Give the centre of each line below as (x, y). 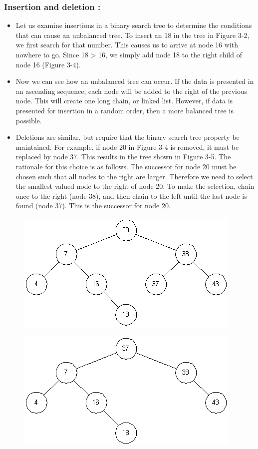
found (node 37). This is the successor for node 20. (93, 206)
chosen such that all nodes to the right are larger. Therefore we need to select (134, 176)
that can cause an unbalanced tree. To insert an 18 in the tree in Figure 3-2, (132, 35)
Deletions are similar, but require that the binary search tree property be (128, 137)
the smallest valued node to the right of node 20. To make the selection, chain (135, 186)
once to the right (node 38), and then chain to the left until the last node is (131, 196)
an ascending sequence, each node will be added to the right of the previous (131, 91)
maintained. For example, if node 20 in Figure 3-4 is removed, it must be (127, 147)
